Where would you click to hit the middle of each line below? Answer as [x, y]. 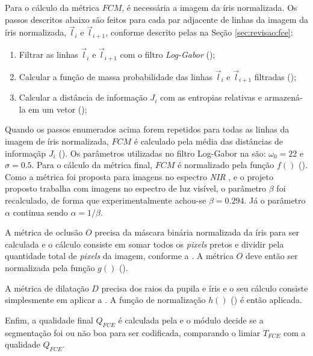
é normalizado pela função [226, 165]
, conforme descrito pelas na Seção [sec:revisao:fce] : [199, 32]
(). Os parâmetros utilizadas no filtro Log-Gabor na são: [162, 153]
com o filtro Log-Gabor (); [168, 55]
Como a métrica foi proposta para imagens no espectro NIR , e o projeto [139, 176]
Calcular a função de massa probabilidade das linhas [116, 76]
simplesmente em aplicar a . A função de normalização [105, 300]
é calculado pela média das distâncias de [208, 141]
